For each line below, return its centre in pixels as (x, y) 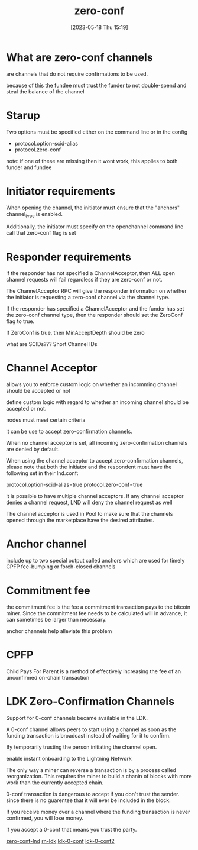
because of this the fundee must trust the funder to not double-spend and (96, 85)
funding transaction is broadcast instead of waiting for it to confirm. (88, 735)
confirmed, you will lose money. (45, 818)
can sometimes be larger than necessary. (56, 620)
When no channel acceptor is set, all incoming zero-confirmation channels (97, 443)
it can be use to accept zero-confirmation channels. (69, 432)
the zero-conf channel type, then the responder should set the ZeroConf (95, 315)
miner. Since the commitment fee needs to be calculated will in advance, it (97, 613)
